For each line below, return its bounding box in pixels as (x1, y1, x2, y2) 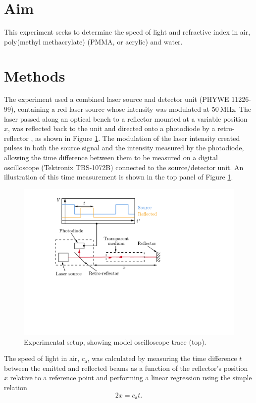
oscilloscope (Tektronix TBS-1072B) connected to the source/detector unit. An (4, 162, 244, 172)
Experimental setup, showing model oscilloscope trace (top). (24, 336, 206, 347)
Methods (4, 65, 65, 86)
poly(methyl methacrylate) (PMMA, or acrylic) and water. (4, 36, 183, 46)
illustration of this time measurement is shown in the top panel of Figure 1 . (4, 172, 233, 182)
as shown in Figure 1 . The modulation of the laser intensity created (35, 133, 240, 143)
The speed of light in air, (4, 353, 80, 363)
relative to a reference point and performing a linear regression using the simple (10, 372, 252, 383)
